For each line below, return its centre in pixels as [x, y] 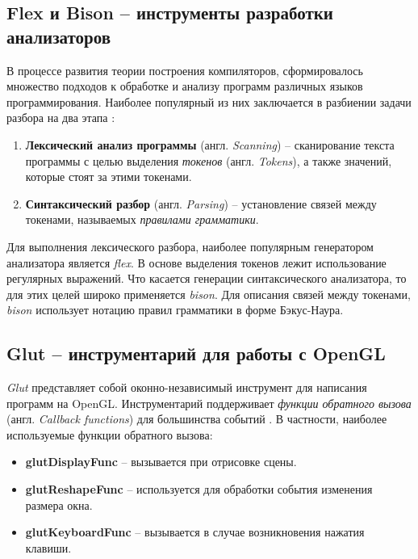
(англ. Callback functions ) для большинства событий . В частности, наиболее [197, 419]
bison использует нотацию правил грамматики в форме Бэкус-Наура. [175, 310]
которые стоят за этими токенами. [109, 177]
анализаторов [59, 36]
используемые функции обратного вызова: [110, 434]
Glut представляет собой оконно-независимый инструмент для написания [187, 387]
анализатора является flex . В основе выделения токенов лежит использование [196, 262]
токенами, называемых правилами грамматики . [142, 219]
